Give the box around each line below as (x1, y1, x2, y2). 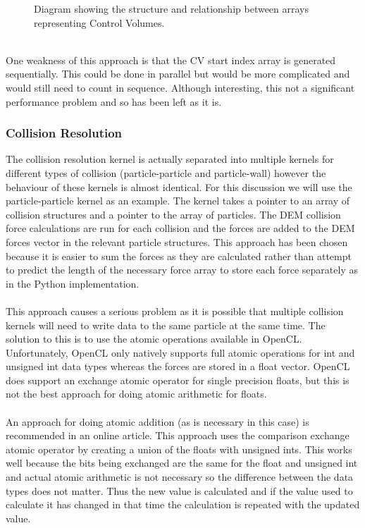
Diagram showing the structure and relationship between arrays (34, 1, 309, 16)
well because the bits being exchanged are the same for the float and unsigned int (6, 455, 358, 470)
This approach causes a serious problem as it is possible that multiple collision (6, 303, 344, 318)
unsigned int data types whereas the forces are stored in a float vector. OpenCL (6, 359, 350, 374)
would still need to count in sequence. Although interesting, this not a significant (6, 80, 355, 94)
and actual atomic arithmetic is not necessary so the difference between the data (6, 469, 354, 484)
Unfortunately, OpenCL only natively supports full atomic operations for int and (6, 345, 355, 360)
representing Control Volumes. (34, 15, 165, 30)
